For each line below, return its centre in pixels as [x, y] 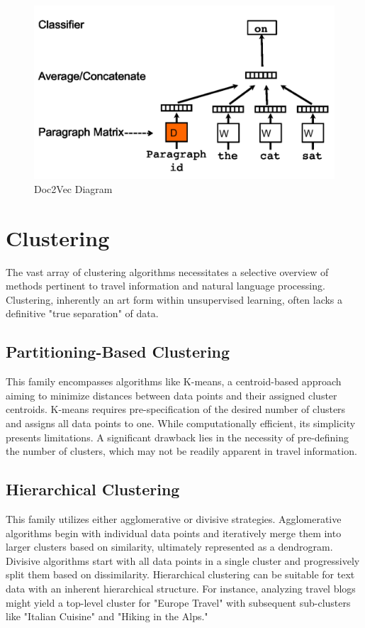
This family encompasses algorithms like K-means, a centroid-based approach [174, 381]
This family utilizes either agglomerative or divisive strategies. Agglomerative [174, 518]
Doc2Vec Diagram [73, 188]
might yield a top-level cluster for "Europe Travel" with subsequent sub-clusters [178, 602]
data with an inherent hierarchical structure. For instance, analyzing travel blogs [181, 588]
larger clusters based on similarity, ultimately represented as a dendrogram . [169, 547]
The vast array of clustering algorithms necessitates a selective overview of [167, 271]
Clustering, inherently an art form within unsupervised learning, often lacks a [174, 299]
